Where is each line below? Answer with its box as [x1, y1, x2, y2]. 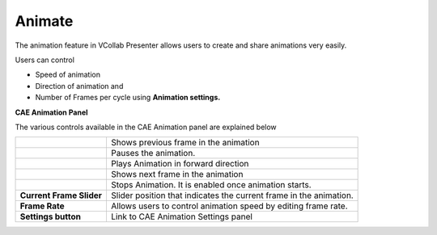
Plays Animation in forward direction [110, 158, 249, 170]
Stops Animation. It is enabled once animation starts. [110, 179, 312, 191]
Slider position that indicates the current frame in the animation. [110, 190, 354, 201]
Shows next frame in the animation [110, 169, 244, 180]
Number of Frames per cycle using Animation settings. [35, 93, 221, 103]
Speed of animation [35, 69, 101, 80]
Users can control [15, 55, 74, 65]
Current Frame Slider [19, 190, 103, 201]
